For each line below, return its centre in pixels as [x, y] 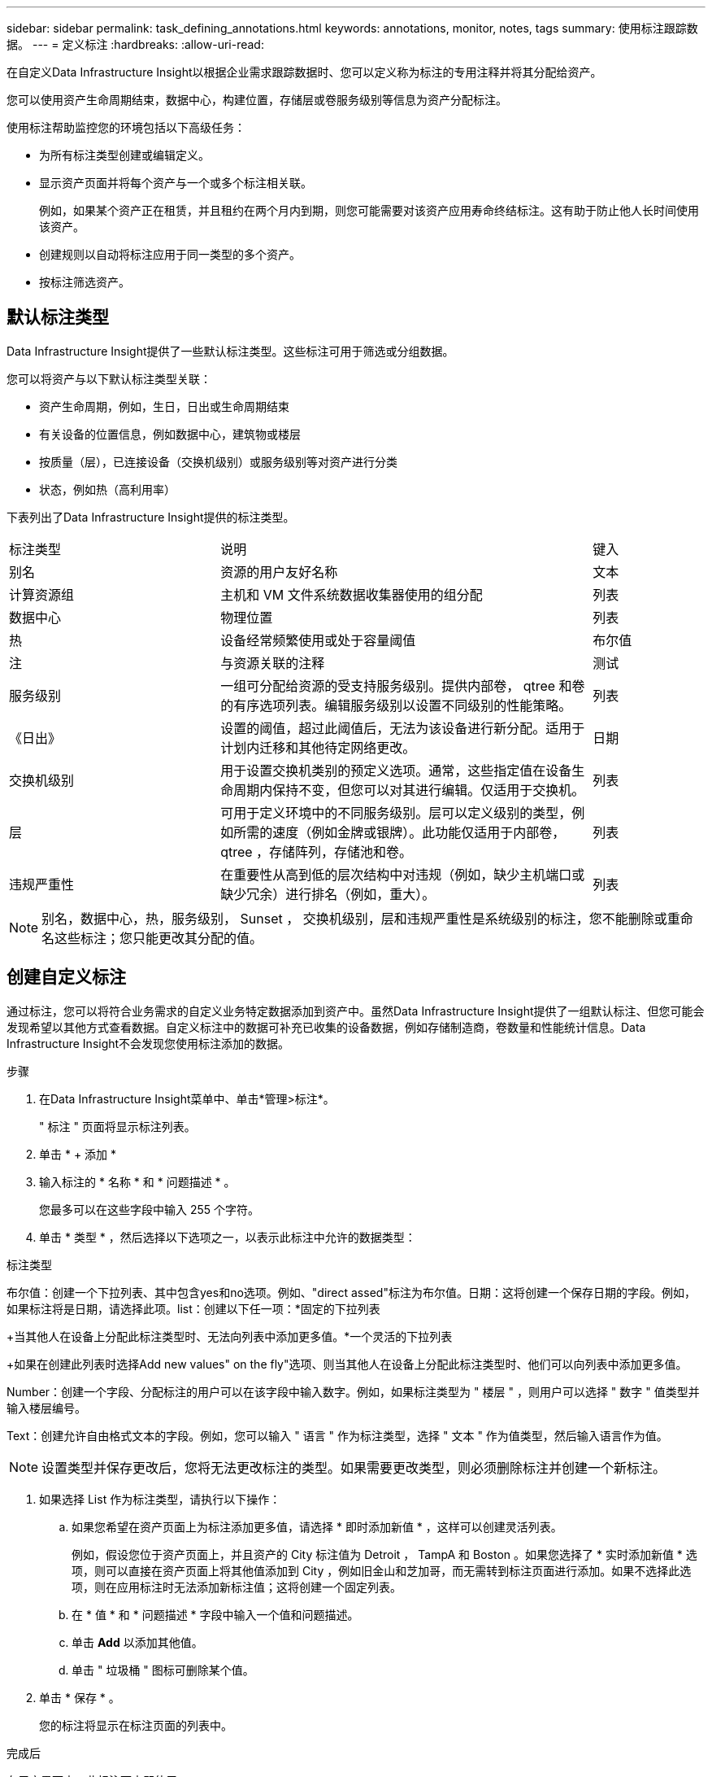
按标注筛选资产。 [85, 282]
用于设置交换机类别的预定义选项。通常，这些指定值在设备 [396, 770]
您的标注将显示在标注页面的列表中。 [136, 1725]
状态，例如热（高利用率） [107, 489]
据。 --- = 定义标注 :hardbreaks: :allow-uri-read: [135, 44]
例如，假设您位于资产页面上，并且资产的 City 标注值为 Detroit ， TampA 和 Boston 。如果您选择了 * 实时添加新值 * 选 [384, 1554]
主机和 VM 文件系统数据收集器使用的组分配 [352, 594]
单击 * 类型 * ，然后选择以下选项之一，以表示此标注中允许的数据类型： [228, 1237]
